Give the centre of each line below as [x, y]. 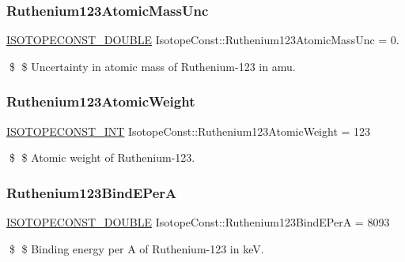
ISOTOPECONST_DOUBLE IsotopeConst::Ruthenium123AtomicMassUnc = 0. [203, 40]
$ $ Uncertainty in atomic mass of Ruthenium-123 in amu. [152, 66]
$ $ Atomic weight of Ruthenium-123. [102, 157]
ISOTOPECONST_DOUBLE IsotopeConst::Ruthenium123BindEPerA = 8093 [198, 222]
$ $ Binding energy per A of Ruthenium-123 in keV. [136, 248]
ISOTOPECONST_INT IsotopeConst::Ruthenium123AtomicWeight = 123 [189, 131]
